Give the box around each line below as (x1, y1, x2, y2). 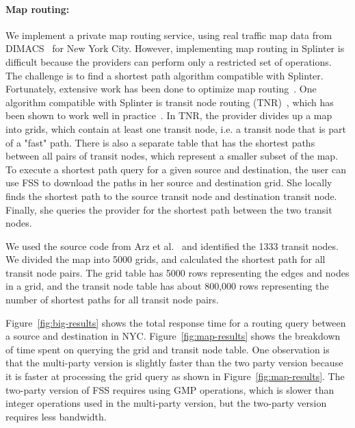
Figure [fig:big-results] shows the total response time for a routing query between (5, 315, 346, 329)
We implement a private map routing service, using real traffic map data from (5, 27, 332, 42)
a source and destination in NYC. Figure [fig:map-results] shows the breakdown (5, 329, 341, 343)
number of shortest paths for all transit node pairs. (5, 292, 219, 307)
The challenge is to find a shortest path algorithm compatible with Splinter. (5, 68, 324, 82)
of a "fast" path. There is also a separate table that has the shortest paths (5, 135, 315, 149)
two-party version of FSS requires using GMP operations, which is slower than (5, 382, 334, 396)
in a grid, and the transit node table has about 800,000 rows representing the (5, 279, 329, 293)
